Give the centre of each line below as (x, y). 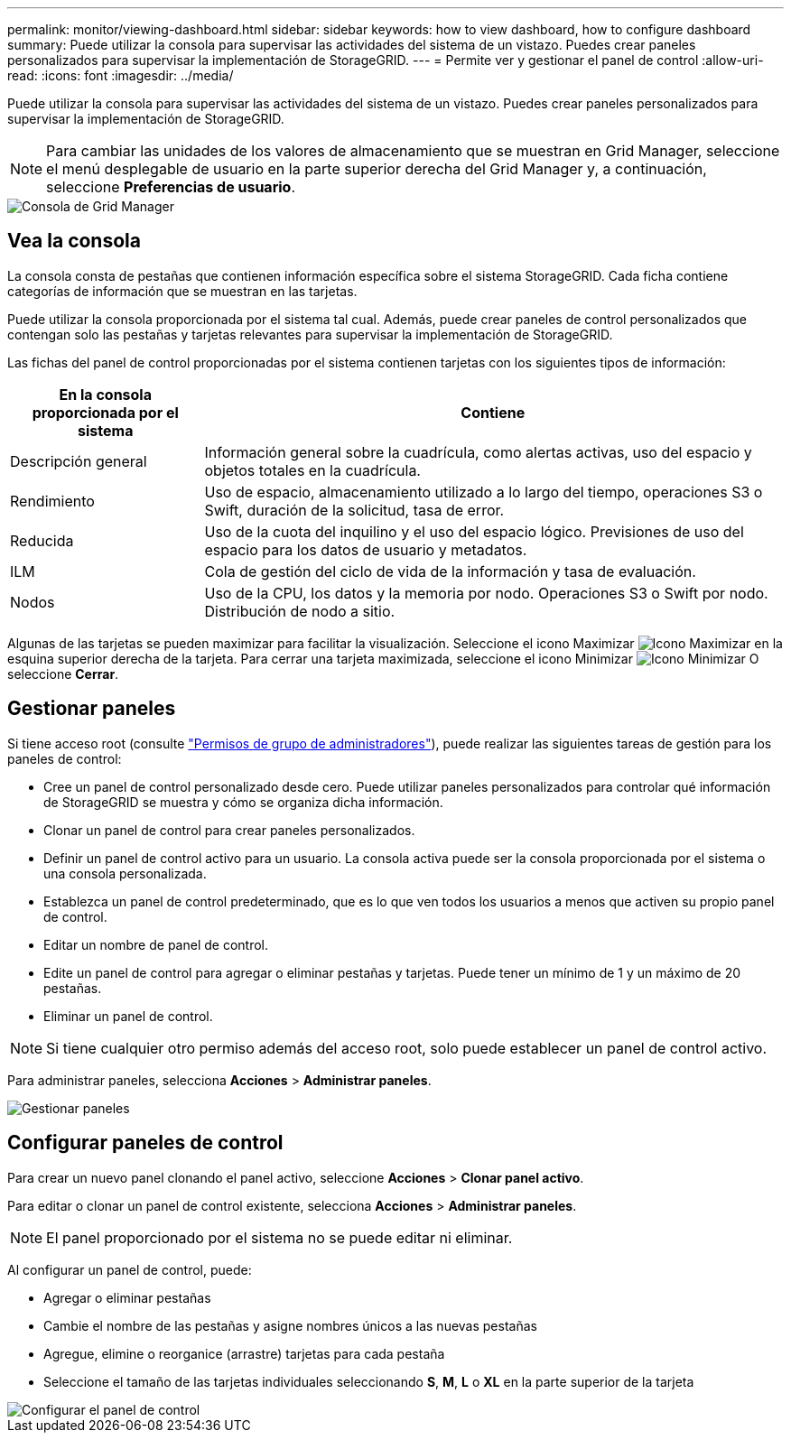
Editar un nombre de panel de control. (156, 944)
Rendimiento (52, 501)
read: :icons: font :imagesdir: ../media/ (121, 75)
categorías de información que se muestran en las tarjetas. (182, 291)
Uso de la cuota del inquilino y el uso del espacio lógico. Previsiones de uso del (474, 531)
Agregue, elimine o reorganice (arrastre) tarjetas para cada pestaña (244, 1353)
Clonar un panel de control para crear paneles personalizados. (229, 830)
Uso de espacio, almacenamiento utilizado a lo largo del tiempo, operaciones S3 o (484, 492)
